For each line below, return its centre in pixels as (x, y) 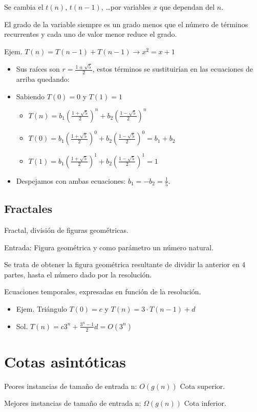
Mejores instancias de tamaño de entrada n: (73, 403)
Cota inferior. (205, 403)
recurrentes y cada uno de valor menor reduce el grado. (91, 34)
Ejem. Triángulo (41, 309)
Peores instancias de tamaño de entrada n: (71, 386)
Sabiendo (30, 96)
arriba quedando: (43, 79)
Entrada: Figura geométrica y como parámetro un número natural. (109, 247)
